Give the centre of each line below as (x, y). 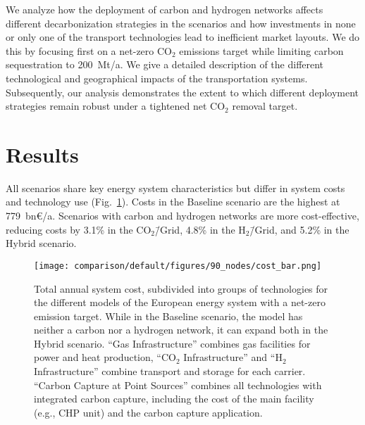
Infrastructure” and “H (233, 357)
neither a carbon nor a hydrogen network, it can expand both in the (181, 330)
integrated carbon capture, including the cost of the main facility (174, 399)
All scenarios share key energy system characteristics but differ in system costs (175, 188)
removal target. (265, 106)
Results (42, 154)
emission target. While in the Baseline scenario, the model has (168, 316)
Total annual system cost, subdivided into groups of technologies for (181, 288)
